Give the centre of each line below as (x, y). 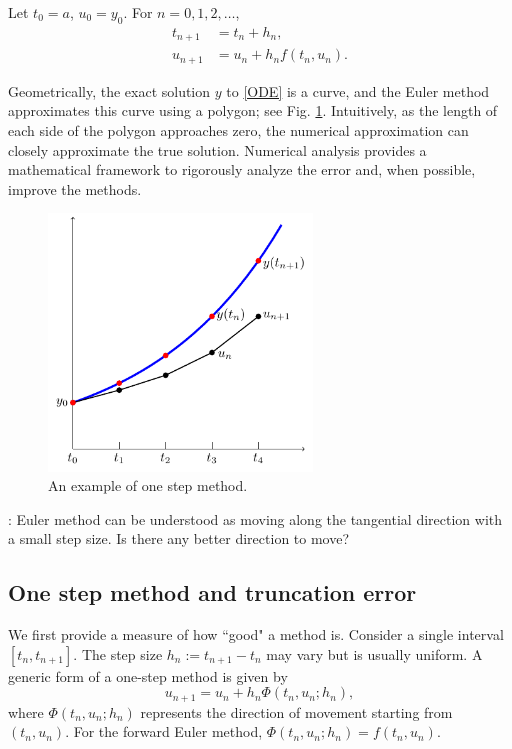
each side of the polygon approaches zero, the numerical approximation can (238, 129)
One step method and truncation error (212, 592)
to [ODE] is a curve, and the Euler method (358, 90)
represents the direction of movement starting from (296, 711)
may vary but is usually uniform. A (374, 653)
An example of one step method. (148, 485)
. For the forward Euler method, (164, 731)
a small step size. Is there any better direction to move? (179, 538)
